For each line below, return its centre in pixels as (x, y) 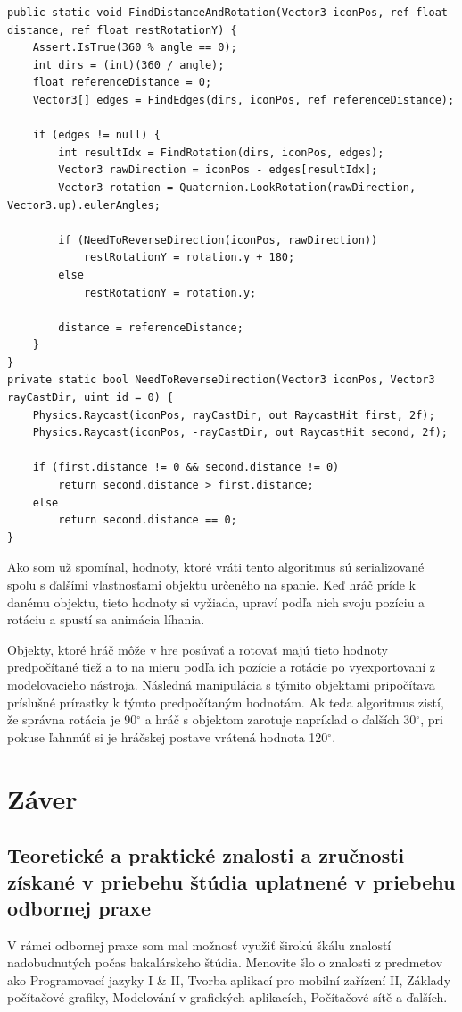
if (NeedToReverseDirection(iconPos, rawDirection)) (218, 240)
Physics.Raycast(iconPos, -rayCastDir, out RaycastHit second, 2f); (240, 433)
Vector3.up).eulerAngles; (84, 205)
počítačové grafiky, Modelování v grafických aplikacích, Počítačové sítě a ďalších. (227, 997)
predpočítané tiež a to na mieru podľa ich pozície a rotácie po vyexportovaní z (222, 667)
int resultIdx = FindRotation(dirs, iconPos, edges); (221, 152)
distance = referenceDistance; (151, 327)
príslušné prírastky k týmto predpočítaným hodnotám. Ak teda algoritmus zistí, (226, 702)
